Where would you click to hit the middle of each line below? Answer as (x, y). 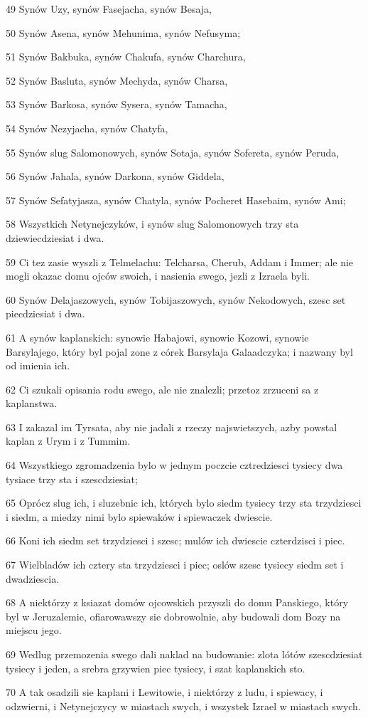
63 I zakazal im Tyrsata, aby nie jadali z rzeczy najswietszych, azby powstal (172, 427)
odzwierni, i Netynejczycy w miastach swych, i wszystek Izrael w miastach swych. (183, 706)
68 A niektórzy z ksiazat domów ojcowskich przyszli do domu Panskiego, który (177, 602)
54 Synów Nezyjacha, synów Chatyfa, (87, 128)
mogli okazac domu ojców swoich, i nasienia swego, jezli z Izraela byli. (158, 276)
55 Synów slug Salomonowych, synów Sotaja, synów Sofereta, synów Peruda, (173, 152)
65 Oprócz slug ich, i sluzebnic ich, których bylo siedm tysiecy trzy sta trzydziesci (184, 503)
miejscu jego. (34, 630)
